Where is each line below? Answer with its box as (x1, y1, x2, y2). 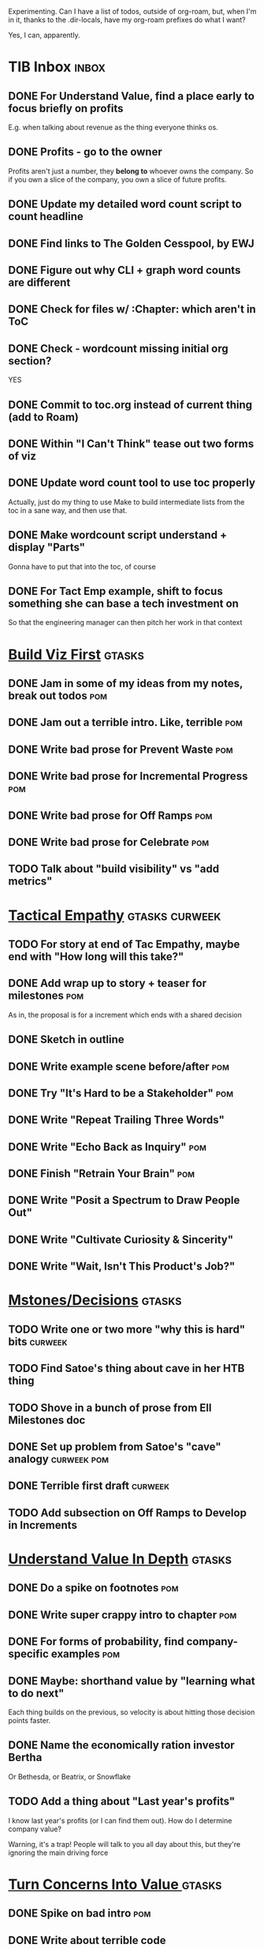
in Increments (8, 1518, 77, 1531)
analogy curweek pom (8, 1452, 109, 1466)
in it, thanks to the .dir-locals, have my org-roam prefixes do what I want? (8, 15, 246, 24)
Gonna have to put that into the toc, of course (8, 562, 156, 571)
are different (8, 275, 71, 289)
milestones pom (8, 989, 84, 1003)
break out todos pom (8, 689, 108, 702)
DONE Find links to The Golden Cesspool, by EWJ (8, 237, 255, 250)
